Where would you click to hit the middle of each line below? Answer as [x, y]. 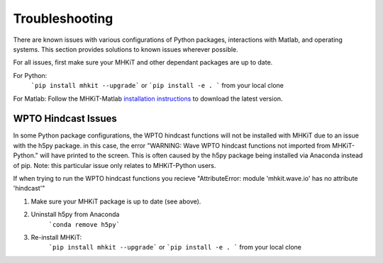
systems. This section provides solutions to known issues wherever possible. [126, 49]
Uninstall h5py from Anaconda [75, 214]
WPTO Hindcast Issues [65, 119]
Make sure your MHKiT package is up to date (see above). [116, 201]
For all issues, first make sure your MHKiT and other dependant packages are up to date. [143, 62]
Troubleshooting [63, 18]
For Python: [30, 75]
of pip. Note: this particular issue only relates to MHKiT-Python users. [115, 165]
